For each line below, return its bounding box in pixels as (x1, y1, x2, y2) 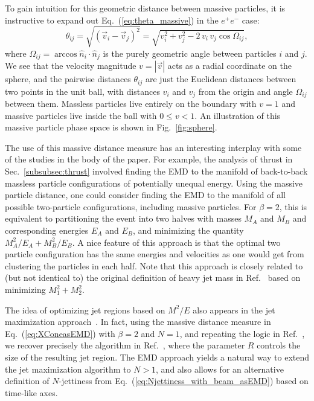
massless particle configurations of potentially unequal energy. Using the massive (5, 176, 303, 189)
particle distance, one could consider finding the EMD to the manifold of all (5, 188, 286, 201)
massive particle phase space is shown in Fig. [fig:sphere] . (5, 121, 217, 133)
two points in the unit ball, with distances (5, 85, 160, 97)
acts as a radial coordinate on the (167, 59, 292, 72)
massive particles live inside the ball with (5, 109, 157, 121)
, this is (279, 200, 307, 213)
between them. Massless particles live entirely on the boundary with (5, 97, 257, 110)
